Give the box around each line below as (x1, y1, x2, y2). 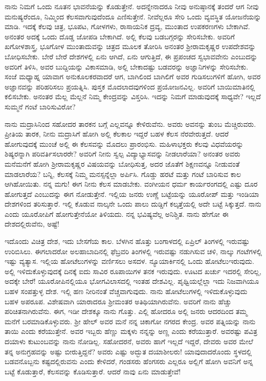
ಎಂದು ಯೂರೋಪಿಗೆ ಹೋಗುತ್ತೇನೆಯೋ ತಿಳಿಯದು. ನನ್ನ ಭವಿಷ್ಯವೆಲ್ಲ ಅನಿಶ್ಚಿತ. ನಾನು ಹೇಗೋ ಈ (5, 208, 229, 219)
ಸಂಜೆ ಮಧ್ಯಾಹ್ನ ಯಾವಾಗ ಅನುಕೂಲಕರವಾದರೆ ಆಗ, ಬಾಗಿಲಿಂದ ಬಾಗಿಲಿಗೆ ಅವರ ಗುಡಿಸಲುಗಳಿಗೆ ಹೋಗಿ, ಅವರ (5, 71, 261, 82)
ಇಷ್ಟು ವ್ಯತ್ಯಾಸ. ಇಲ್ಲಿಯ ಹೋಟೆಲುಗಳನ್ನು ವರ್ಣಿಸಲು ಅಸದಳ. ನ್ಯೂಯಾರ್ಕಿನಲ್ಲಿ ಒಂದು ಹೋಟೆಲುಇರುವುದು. (5, 256, 254, 266)
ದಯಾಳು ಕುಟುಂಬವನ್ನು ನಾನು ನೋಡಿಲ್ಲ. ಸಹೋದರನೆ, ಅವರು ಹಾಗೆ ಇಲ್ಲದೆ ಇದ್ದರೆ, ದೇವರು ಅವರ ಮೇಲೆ (5, 336, 253, 346)
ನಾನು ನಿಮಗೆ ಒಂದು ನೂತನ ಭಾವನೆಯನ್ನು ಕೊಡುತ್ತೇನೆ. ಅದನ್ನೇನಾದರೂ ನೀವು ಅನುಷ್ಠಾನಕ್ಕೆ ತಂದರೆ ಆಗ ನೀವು (5, 1, 259, 11)
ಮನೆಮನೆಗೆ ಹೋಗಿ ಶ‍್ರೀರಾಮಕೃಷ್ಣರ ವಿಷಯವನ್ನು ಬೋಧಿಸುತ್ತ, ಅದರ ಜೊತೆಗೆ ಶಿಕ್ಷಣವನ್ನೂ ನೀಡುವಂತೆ (5, 158, 240, 169)
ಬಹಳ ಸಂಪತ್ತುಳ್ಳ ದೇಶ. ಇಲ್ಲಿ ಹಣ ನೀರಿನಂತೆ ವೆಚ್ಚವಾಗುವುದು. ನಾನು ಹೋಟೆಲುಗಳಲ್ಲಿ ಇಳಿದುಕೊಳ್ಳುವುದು (5, 286, 248, 297)
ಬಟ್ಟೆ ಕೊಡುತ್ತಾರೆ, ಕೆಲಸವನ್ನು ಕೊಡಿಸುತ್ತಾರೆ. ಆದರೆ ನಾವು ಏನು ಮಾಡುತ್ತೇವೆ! (5, 366, 181, 376)
